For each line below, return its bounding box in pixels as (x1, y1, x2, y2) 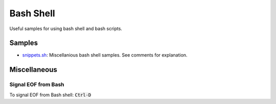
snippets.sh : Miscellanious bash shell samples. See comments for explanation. (22, 52, 188, 58)
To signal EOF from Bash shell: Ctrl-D (9, 92, 91, 98)
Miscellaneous (9, 65, 57, 74)
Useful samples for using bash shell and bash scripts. (9, 25, 123, 32)
